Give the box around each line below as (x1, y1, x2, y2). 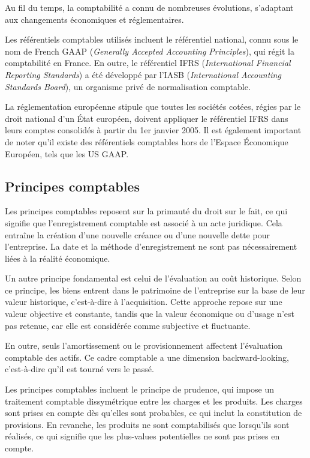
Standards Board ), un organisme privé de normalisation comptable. (5, 80, 251, 92)
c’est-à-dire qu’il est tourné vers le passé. (5, 363, 154, 375)
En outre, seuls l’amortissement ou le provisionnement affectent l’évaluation (5, 339, 283, 352)
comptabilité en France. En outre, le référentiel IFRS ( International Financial (5, 56, 291, 69)
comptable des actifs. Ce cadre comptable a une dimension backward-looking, (5, 351, 289, 363)
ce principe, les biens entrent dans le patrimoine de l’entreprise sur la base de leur (5, 283, 305, 296)
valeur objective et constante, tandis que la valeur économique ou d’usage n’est (5, 307, 294, 320)
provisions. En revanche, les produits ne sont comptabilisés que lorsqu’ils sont (5, 418, 290, 430)
